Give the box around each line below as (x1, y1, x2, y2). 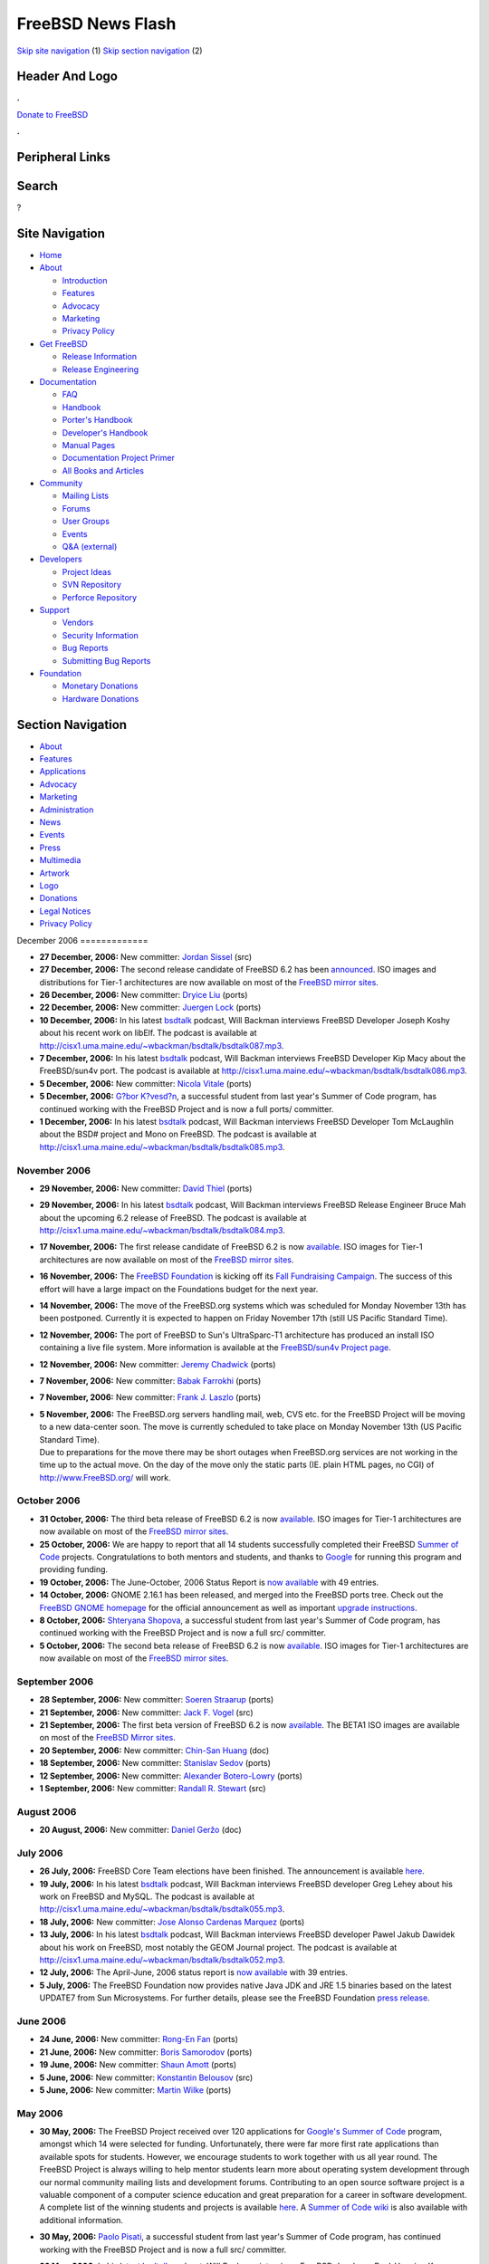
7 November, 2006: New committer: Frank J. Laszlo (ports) (39, 1392, 262, 1403)
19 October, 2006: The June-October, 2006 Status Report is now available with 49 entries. (39, 1577, 379, 1588)
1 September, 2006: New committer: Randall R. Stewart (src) (39, 1783, 266, 1794)
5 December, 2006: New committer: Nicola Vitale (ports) (39, 1078, 253, 1089)
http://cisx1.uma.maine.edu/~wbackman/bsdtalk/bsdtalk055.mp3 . (39, 1904, 285, 1914)
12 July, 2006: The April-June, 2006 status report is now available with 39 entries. (39, 1967, 349, 1978)
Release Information (62, 351, 138, 362)
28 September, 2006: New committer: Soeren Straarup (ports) (39, 1694, 274, 1705)
